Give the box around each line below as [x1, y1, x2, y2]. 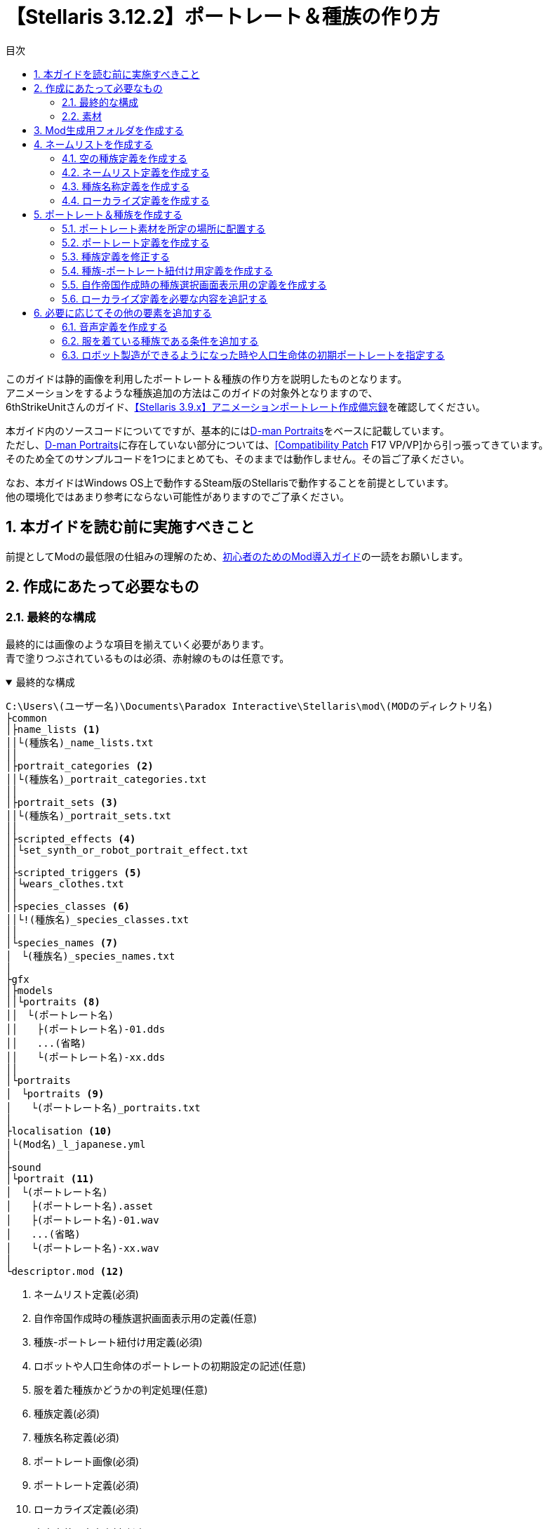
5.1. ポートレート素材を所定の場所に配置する [62, 222, 266, 234]
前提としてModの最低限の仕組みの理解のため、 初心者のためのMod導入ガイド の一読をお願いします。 [6, 550, 469, 562]
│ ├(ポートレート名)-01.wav [6, 1214, 159, 1226]
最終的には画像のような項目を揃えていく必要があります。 [6, 637, 269, 650]
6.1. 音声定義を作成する [62, 320, 168, 333]
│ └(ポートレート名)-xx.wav [6, 1242, 159, 1254]
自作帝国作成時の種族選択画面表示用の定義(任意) [34, 1311, 258, 1324]
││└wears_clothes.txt [6, 878, 124, 889]
